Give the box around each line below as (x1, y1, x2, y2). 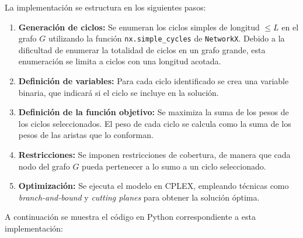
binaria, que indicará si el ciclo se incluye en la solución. (18, 86, 219, 98)
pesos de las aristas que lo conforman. (18, 129, 154, 141)
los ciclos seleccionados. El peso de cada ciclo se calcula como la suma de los (18, 117, 291, 129)
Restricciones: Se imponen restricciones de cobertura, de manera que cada (18, 149, 291, 160)
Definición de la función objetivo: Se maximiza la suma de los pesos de (18, 106, 289, 118)
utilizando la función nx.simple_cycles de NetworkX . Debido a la (48, 32, 285, 44)
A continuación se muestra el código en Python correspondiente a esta (5, 211, 256, 223)
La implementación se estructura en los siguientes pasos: (5, 1, 206, 13)
